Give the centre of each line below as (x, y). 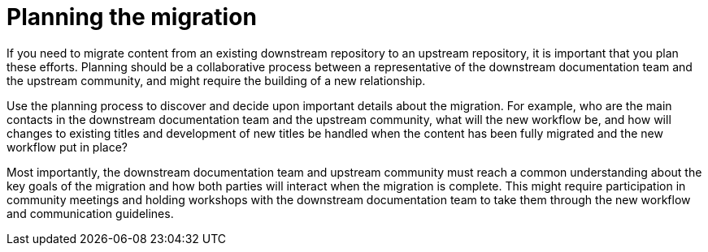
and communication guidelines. (90, 213)
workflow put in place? (67, 147)
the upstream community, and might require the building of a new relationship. (216, 80)
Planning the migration (132, 17)
